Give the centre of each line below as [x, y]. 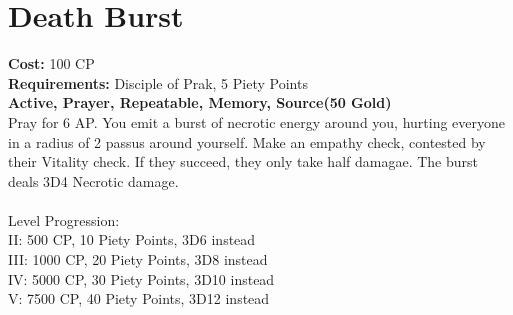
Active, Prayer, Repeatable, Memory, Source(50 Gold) [200, 102]
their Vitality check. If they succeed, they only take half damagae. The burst [243, 161]
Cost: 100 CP [51, 63]
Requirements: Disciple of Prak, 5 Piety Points [158, 82]
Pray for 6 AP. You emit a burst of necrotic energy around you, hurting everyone [257, 121]
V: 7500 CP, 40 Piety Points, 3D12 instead [139, 298]
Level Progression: [64, 219]
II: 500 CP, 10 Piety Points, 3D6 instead [132, 239]
